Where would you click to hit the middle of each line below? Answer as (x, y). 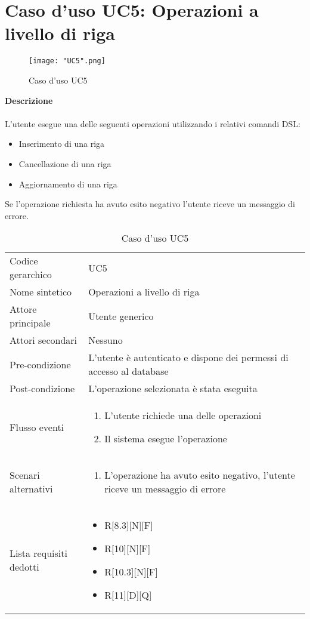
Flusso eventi (37, 427)
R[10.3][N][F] (131, 572)
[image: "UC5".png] (67, 61)
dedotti (24, 567)
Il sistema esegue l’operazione (166, 439)
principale (30, 323)
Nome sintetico (41, 292)
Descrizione (29, 100)
